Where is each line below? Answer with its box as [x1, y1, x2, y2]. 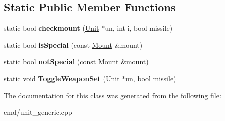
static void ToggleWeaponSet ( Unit [4, 73, 120, 83]
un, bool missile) [125, 73, 176, 83]
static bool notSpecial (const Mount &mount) [4, 56, 149, 67]
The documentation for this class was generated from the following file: [4, 90, 221, 100]
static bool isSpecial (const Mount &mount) [4, 39, 143, 50]
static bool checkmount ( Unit [4, 23, 99, 33]
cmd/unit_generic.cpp [4, 107, 72, 117]
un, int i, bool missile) [105, 23, 173, 33]
